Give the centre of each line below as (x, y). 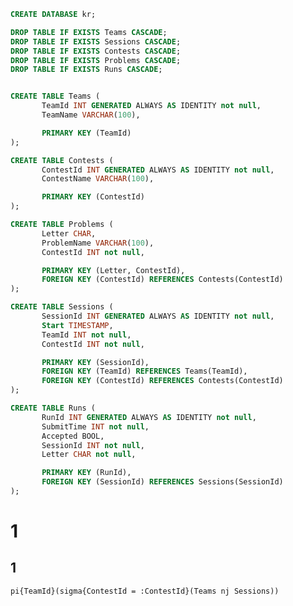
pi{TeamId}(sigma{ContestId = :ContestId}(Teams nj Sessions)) (145, 591)
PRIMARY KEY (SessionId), (95, 362)
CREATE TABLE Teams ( (55, 96)
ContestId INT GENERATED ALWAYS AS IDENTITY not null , (158, 170)
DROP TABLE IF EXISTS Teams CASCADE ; (89, 32)
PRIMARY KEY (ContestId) (93, 197)
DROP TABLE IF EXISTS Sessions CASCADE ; (96, 41)
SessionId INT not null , (93, 445)
